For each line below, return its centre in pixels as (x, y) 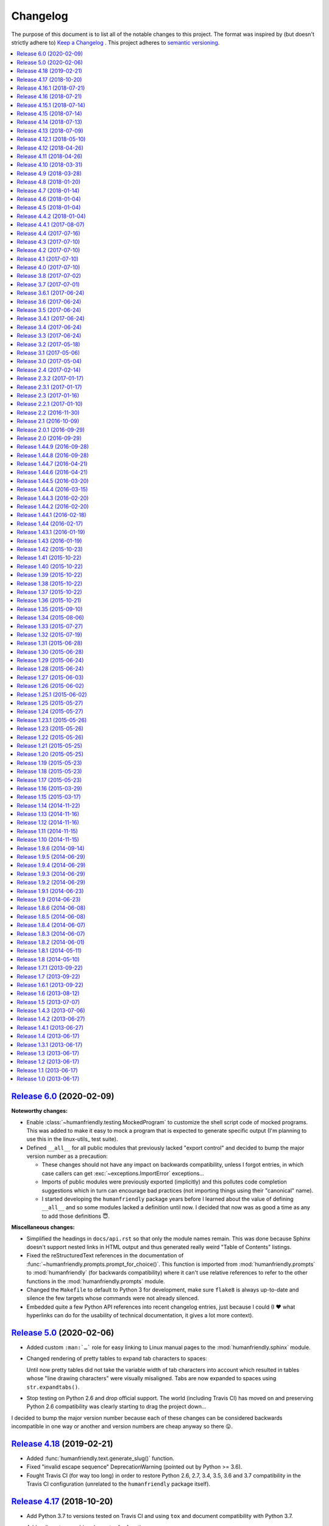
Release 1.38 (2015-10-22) (50, 584)
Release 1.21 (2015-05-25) (49, 745)
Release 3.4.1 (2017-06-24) (51, 319)
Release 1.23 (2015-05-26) (50, 729)
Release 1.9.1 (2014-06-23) (50, 891)
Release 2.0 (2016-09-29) (49, 438)
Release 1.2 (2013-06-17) (48, 1061)
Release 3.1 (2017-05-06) (48, 353)
